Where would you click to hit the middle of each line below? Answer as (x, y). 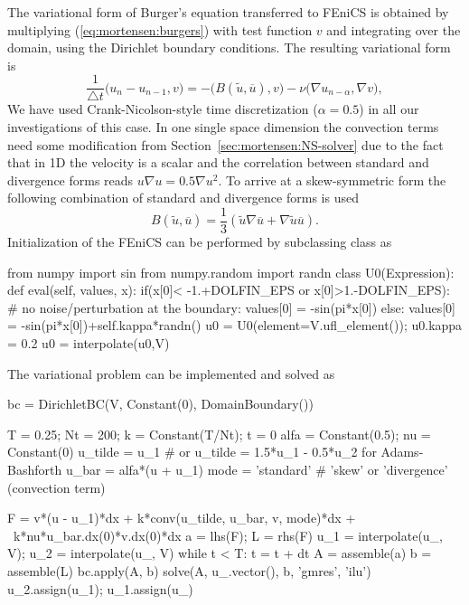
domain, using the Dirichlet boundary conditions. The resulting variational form (229, 47)
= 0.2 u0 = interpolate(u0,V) (89, 343)
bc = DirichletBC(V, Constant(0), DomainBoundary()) (160, 404)
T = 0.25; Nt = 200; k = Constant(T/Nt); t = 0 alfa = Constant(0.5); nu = (219, 434)
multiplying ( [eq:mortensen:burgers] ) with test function (160, 29)
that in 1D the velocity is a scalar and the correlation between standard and (218, 162)
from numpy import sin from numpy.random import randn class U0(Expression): (231, 272)
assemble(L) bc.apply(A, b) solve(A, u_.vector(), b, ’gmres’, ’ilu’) (189, 570)
